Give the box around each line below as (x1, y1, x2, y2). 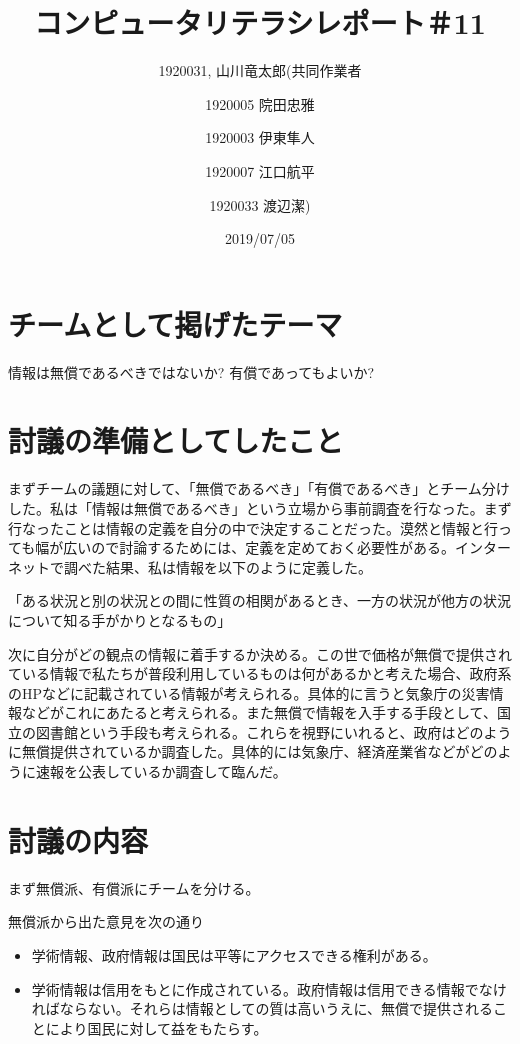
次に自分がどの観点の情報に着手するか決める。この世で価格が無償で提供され (8, 643, 512, 664)
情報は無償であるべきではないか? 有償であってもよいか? (8, 361, 375, 382)
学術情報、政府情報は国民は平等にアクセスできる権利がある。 (31, 944, 437, 965)
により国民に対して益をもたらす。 (45, 1017, 268, 1038)
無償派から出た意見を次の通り (8, 911, 204, 932)
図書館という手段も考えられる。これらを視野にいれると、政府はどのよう (35, 721, 512, 742)
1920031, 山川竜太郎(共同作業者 (158, 60, 362, 81)
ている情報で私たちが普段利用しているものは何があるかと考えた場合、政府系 (8, 663, 512, 684)
